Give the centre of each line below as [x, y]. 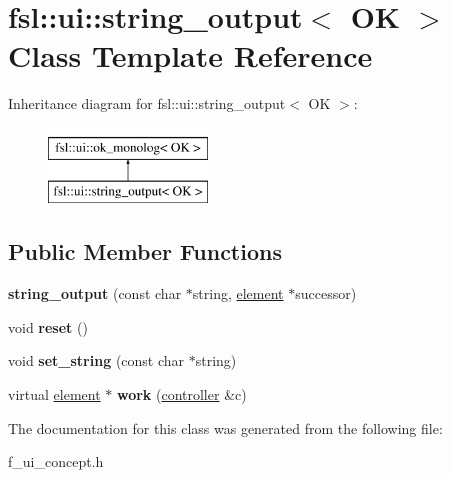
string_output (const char [95, 293]
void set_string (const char [96, 360]
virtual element [54, 394]
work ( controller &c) [181, 394]
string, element [238, 293]
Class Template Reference [190, 55]
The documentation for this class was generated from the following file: [225, 427]
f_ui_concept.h [56, 461]
